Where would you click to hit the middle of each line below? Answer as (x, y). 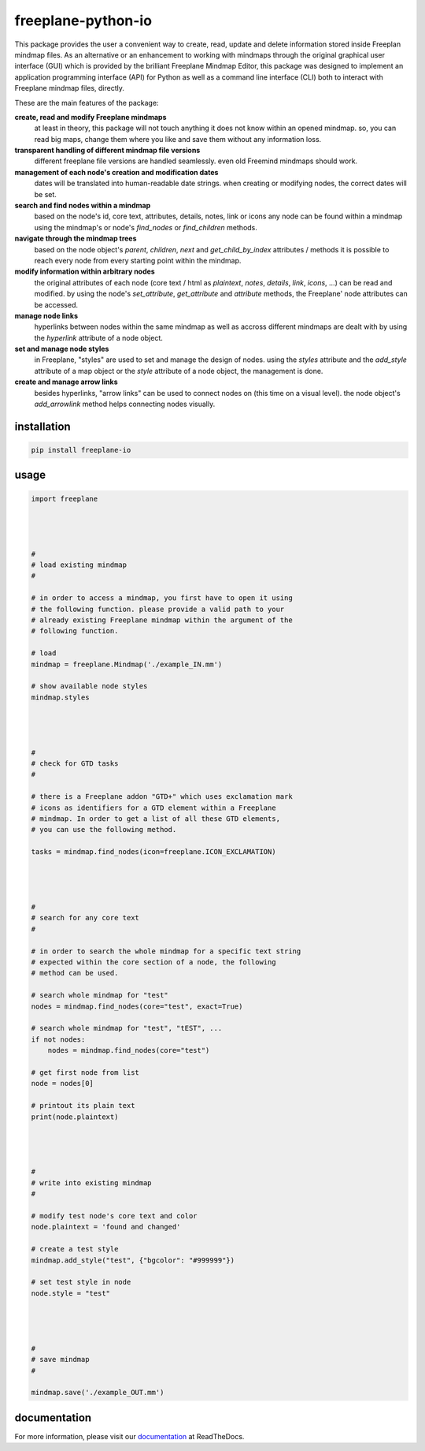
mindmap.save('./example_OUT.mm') (98, 1393)
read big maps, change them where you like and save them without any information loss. (178, 139)
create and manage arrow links (66, 382)
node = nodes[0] (63, 1084)
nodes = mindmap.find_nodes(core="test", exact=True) (137, 1006)
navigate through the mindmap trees (76, 239)
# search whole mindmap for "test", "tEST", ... (127, 1028)
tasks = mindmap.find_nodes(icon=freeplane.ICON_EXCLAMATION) (153, 852)
